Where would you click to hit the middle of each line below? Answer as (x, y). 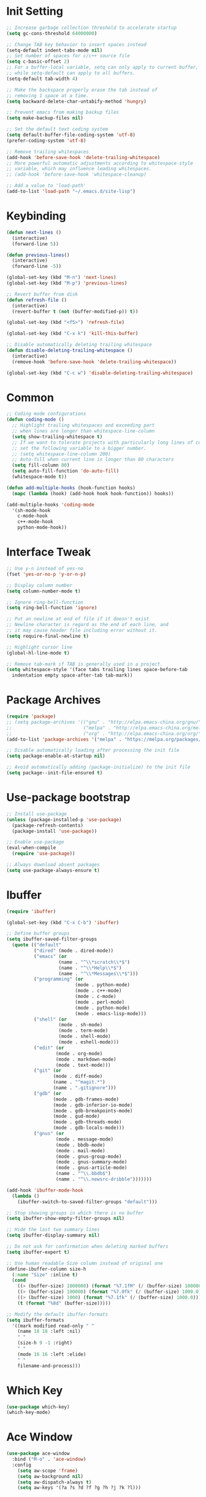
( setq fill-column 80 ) (41, 465)
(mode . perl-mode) (99, 1002)
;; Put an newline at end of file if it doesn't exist (78, 619)
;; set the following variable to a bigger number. (79, 448)
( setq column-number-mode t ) (44, 591)
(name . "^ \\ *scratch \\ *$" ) (94, 962)
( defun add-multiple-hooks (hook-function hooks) (71, 488)
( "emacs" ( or (50, 956)
